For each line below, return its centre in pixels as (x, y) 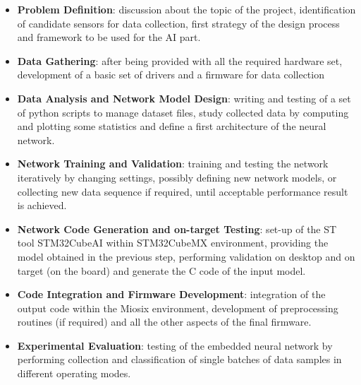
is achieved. (42, 205)
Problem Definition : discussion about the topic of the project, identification (186, 9)
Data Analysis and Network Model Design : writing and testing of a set (184, 98)
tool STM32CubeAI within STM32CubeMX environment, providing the (173, 243)
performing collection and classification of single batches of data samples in (179, 359)
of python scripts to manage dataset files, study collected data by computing (183, 112)
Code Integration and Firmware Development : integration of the (171, 294)
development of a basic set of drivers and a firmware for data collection (171, 75)
